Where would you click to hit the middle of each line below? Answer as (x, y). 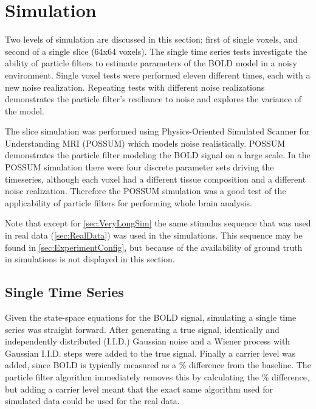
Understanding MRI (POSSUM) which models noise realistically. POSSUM (145, 143)
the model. (25, 110)
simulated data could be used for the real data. (92, 401)
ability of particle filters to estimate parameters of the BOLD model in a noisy (151, 63)
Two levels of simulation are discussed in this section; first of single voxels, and (151, 39)
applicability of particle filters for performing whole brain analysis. (129, 202)
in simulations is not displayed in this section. (90, 259)
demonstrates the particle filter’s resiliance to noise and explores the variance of (153, 99)
